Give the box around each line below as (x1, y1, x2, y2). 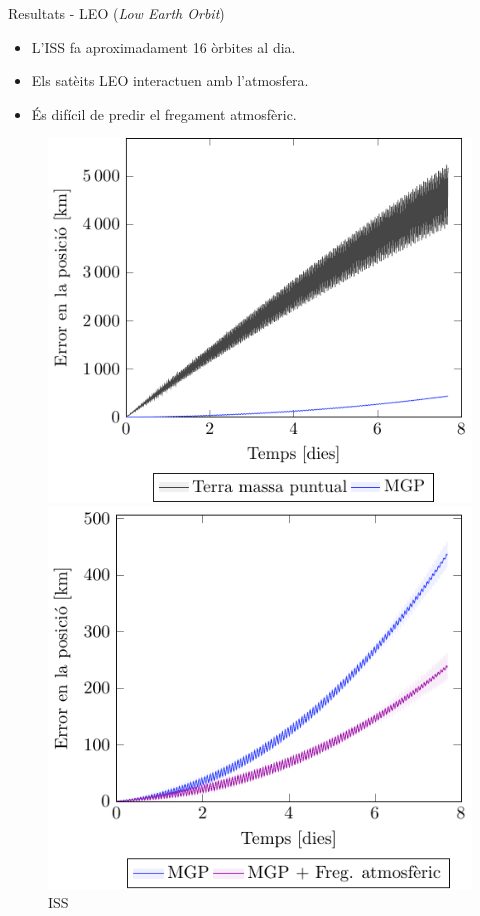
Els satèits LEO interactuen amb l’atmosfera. (31, 70, 309, 91)
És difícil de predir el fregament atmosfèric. (31, 103, 297, 124)
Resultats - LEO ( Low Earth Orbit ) (8, 3, 225, 23)
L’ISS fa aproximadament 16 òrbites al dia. (31, 36, 296, 57)
